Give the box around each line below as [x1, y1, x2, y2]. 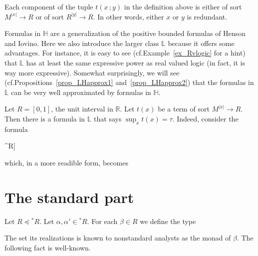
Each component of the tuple [4, 1, 93, 11]
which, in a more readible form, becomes [4, 157, 128, 167]
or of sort [35, 11, 64, 21]
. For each [87, 215, 118, 226]
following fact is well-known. [4, 242, 91, 252]
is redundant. [187, 11, 228, 21]
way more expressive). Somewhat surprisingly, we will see [4, 67, 180, 77]
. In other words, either [93, 11, 164, 21]
